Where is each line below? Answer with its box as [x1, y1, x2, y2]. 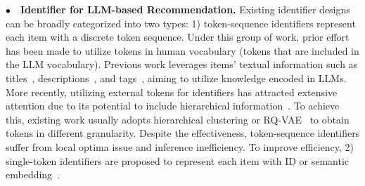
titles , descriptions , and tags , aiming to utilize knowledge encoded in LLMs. [6, 70, 347, 85]
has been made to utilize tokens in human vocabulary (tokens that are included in [6, 43, 359, 58]
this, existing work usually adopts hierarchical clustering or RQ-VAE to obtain [6, 112, 350, 126]
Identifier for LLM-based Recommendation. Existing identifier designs [20, 2, 350, 16]
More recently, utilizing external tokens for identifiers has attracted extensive [6, 84, 338, 99]
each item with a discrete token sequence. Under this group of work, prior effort [6, 29, 350, 44]
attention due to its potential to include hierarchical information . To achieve [6, 98, 340, 113]
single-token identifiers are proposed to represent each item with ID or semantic [6, 153, 350, 168]
